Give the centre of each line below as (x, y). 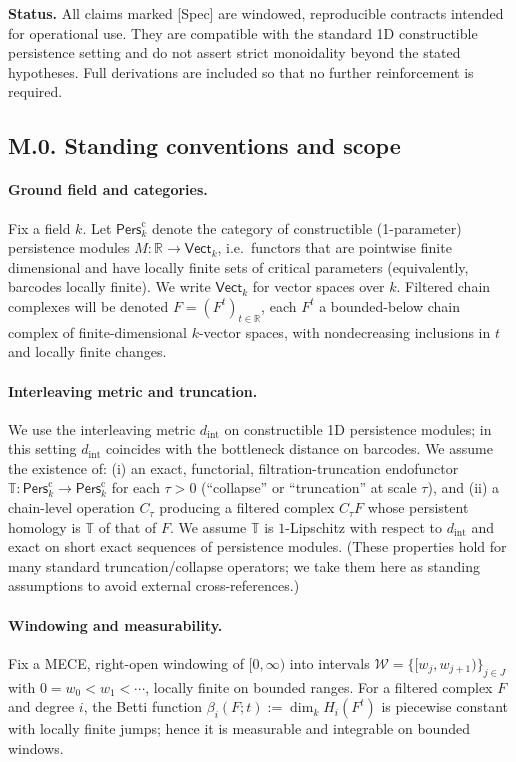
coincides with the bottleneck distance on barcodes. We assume (299, 448)
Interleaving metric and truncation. (133, 390)
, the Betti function (143, 706)
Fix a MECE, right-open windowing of (126, 662)
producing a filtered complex (247, 507)
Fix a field (39, 227)
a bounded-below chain (389, 305)
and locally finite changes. (87, 351)
